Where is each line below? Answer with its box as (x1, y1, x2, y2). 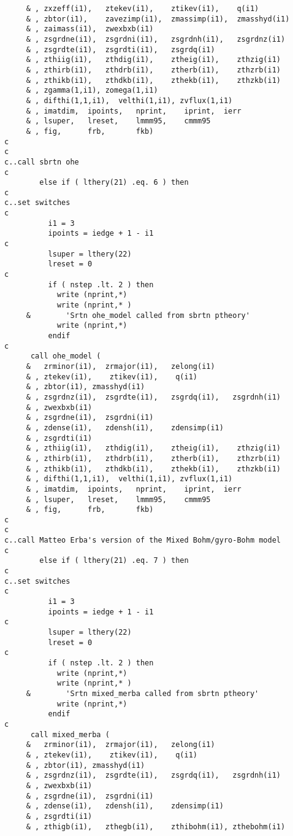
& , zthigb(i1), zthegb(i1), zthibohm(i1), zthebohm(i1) (26, 822, 286, 831)
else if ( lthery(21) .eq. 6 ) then (39, 178, 189, 187)
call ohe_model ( (30, 352, 101, 361)
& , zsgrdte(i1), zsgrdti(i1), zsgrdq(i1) (26, 45, 215, 54)
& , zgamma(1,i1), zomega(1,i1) (26, 86, 158, 95)
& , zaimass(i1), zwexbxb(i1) (26, 25, 154, 34)
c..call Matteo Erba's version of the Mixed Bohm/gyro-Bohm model (4, 536, 281, 545)
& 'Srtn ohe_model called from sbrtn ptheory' (26, 311, 250, 320)
